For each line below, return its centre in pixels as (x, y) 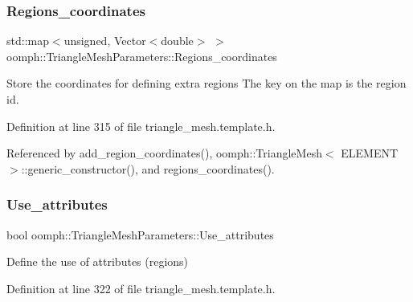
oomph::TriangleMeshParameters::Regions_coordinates (142, 56)
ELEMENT (370, 153)
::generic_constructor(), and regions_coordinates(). (148, 168)
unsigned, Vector (105, 41)
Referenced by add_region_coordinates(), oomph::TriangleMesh (164, 153)
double (177, 41)
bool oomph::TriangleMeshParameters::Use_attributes (140, 234)
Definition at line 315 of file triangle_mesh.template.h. (141, 126)
